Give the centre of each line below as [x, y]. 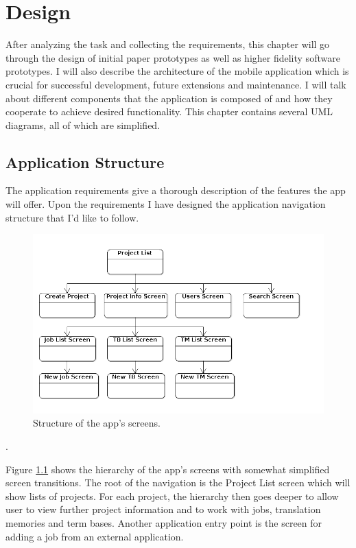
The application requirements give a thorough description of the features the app [176, 190]
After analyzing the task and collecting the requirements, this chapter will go [168, 44]
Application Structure [85, 162]
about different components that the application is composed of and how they [169, 98]
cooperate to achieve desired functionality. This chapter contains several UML [169, 111]
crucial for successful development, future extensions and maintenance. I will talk [176, 84]
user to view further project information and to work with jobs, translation [163, 509]
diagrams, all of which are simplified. [83, 124]
